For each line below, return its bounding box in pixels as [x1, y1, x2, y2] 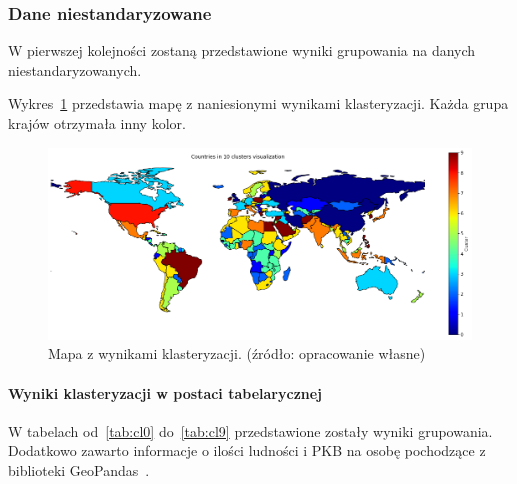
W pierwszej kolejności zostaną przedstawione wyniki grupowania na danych [8, 40, 476, 61]
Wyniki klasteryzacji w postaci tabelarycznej [8, 382, 323, 403]
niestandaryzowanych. [8, 59, 142, 80]
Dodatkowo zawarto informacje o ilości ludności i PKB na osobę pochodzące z [8, 440, 486, 461]
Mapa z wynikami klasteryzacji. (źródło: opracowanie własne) [48, 343, 426, 364]
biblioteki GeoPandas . [8, 460, 150, 481]
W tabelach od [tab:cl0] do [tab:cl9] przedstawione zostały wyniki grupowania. [8, 420, 493, 441]
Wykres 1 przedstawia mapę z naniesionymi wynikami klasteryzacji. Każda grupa [8, 93, 509, 114]
